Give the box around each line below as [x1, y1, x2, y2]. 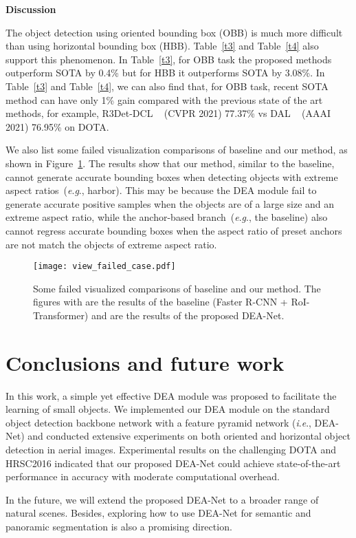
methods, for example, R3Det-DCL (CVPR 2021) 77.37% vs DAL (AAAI [5, 106, 331, 120]
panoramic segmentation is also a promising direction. [5, 519, 232, 533]
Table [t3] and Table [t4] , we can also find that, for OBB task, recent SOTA [5, 78, 329, 93]
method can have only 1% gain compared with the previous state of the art [5, 92, 323, 107]
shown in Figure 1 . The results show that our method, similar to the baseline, [5, 155, 335, 170]
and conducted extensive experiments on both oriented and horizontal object [27, 429, 351, 443]
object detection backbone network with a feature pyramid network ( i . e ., [5, 415, 311, 429]
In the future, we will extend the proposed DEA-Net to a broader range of [5, 492, 319, 506]
